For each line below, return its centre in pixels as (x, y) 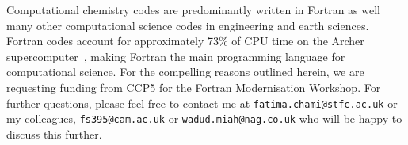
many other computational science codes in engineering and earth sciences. (188, 25)
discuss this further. (54, 134)
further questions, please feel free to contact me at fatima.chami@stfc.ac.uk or (202, 103)
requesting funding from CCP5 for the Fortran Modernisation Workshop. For (194, 87)
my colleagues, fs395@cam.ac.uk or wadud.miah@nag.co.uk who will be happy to (204, 118)
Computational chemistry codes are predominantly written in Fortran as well (194, 10)
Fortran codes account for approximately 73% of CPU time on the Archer (185, 41)
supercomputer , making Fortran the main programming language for (176, 56)
